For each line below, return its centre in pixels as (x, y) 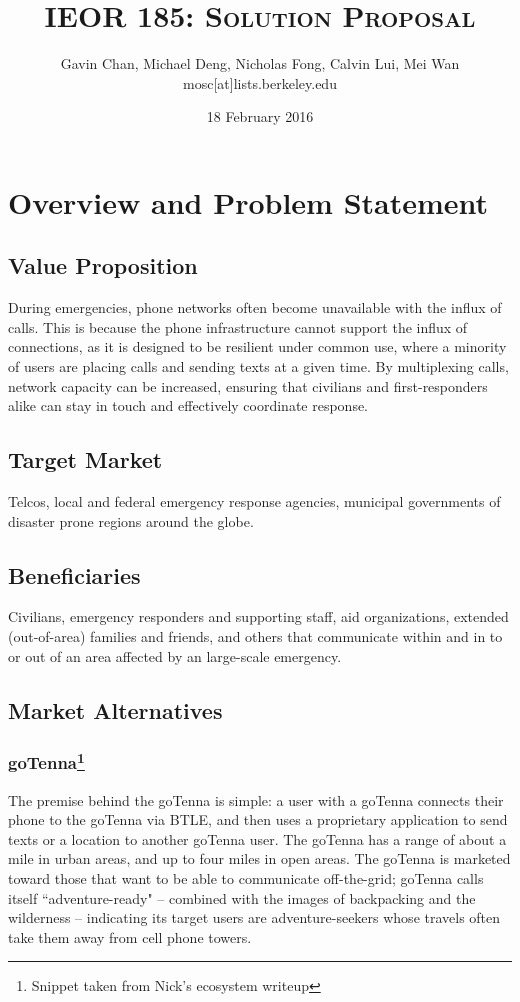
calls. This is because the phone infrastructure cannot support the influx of (238, 326)
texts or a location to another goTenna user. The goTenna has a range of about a (257, 838)
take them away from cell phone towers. (130, 936)
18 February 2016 (260, 116)
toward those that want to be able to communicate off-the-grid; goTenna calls (246, 878)
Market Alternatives (115, 709)
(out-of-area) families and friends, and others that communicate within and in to (255, 636)
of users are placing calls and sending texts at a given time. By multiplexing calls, (258, 366)
